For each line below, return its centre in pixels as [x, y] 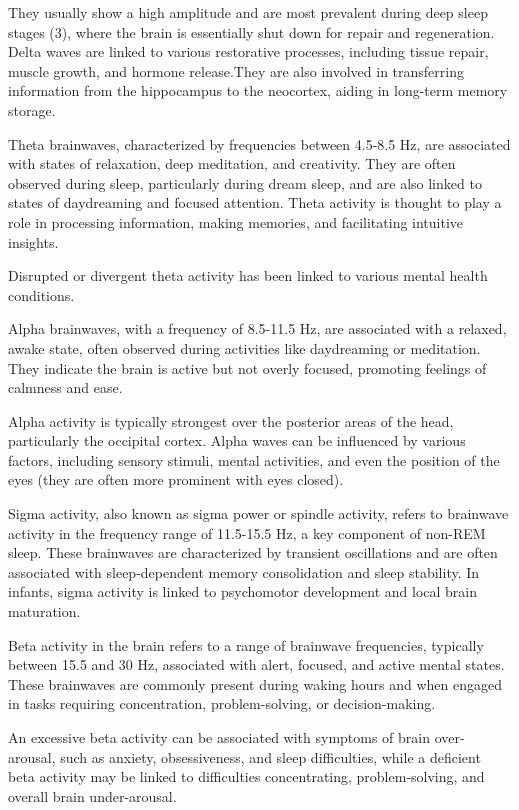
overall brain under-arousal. [92, 795]
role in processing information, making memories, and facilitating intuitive [236, 221]
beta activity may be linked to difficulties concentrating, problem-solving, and [246, 776]
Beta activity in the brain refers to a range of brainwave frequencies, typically [246, 644]
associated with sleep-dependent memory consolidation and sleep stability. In [244, 571]
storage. [32, 109]
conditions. [41, 294]
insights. [33, 241]
